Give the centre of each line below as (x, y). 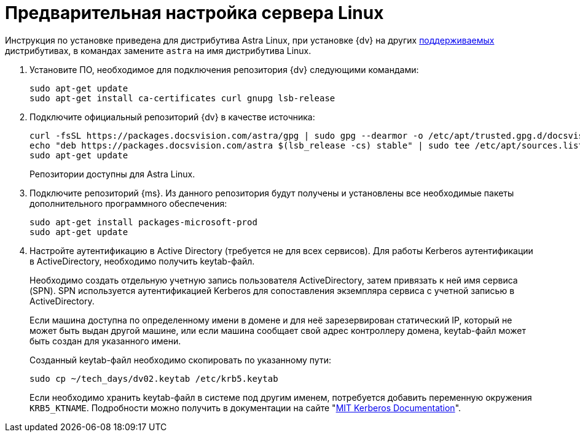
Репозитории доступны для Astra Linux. (112, 174)
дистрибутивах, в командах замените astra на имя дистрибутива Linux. (158, 50)
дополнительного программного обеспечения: (128, 203)
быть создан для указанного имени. (105, 341)
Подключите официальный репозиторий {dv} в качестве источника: (172, 117)
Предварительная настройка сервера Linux (194, 13)
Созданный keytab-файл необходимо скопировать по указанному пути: (180, 360)
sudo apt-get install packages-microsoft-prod (143, 222)
